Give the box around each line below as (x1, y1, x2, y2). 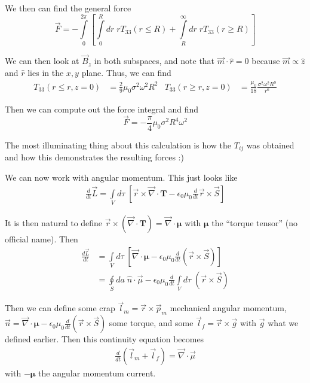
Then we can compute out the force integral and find (5, 102, 199, 115)
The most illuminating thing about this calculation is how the (5, 138, 232, 151)
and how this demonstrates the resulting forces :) (5, 151, 184, 163)
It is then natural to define (5, 216, 103, 229)
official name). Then (5, 232, 78, 245)
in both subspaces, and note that (94, 54, 215, 67)
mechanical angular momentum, (170, 302, 287, 314)
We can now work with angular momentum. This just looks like (5, 171, 238, 183)
